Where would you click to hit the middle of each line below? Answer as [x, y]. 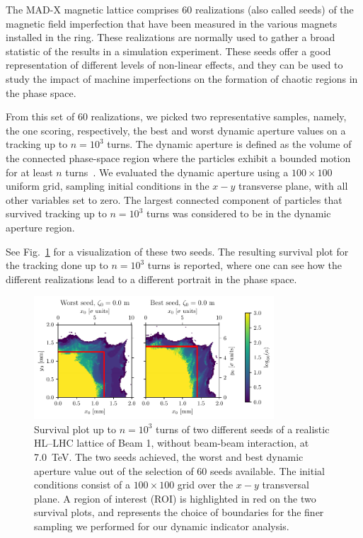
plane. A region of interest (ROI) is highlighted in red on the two [175, 498]
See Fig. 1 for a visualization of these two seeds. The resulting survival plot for [177, 251]
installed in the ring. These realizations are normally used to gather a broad [171, 37]
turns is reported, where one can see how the [244, 265]
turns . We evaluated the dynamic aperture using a [177, 172]
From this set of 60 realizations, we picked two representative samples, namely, [176, 116]
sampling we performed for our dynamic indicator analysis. [162, 526]
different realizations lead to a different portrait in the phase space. [151, 279]
